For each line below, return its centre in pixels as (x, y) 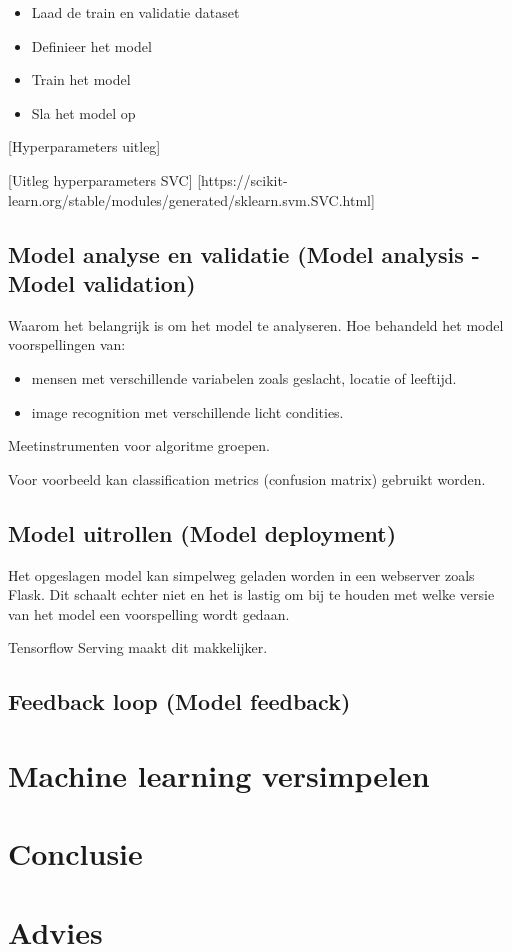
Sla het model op (83, 112)
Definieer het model (91, 45)
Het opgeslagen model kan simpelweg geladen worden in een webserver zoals (241, 574)
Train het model (81, 79)
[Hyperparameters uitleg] (84, 146)
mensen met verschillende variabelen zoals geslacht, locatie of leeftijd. (244, 377)
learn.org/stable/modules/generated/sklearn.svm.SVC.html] (191, 199)
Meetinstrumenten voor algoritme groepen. (139, 445)
